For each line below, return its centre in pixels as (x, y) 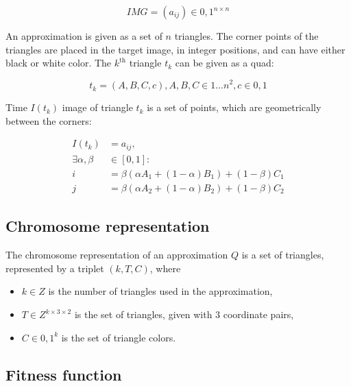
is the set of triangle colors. (119, 337)
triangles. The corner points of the (246, 36)
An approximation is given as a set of (84, 36)
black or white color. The (59, 63)
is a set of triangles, (283, 255)
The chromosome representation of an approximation (117, 255)
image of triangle (97, 107)
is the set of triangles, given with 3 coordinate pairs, (184, 314)
